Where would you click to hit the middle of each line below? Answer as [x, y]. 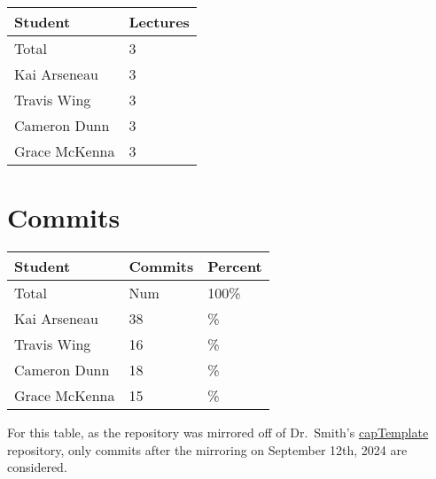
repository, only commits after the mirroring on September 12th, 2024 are [207, 449]
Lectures [159, 22]
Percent [235, 267]
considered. [37, 467]
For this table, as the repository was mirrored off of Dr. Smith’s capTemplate [218, 433]
